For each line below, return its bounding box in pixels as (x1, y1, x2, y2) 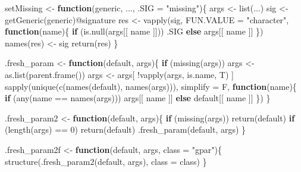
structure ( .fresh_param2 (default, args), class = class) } (5, 155, 207, 167)
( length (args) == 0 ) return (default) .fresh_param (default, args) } (5, 123, 246, 136)
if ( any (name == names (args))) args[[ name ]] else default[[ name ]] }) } (5, 92, 271, 104)
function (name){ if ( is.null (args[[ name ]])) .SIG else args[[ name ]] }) (5, 25, 264, 37)
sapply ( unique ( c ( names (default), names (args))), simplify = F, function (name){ (5, 80, 297, 92)
